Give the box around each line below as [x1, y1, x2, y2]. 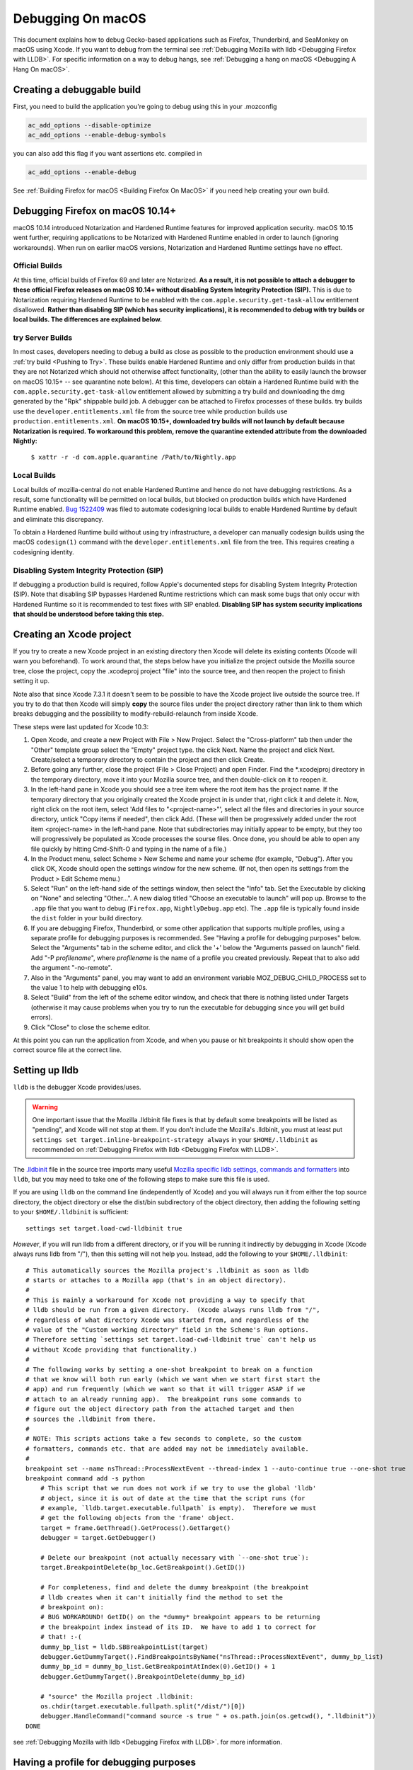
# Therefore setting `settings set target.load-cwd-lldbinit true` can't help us [25, 1335, 317, 1344]
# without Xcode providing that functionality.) [25, 1345, 197, 1354]
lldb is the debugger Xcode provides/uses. [13, 1083, 141, 1092]
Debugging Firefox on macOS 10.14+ [13, 205, 177, 217]
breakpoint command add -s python [25, 1474, 145, 1483]
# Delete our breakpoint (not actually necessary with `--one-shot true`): [40, 1554, 309, 1562]
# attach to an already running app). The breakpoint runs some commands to [25, 1395, 302, 1403]
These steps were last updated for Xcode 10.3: [13, 722, 149, 731]
